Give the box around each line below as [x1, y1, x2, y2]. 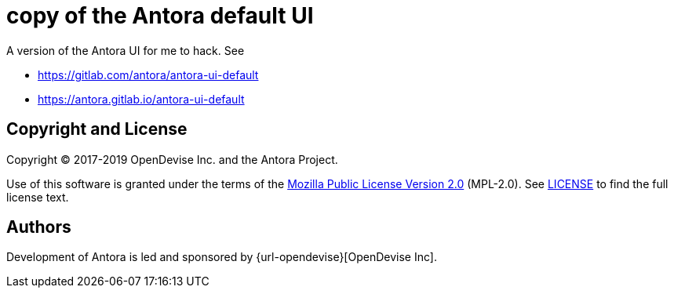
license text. [6, 190, 69, 204]
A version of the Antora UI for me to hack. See [6, 43, 245, 57]
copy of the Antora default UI [6, 2, 314, 29]
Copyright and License [6, 119, 188, 140]
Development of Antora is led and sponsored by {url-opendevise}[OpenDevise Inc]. [6, 250, 437, 264]
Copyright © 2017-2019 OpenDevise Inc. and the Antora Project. [6, 152, 338, 166]
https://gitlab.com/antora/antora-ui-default [38, 67, 259, 82]
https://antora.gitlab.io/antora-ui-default [38, 92, 245, 106]
